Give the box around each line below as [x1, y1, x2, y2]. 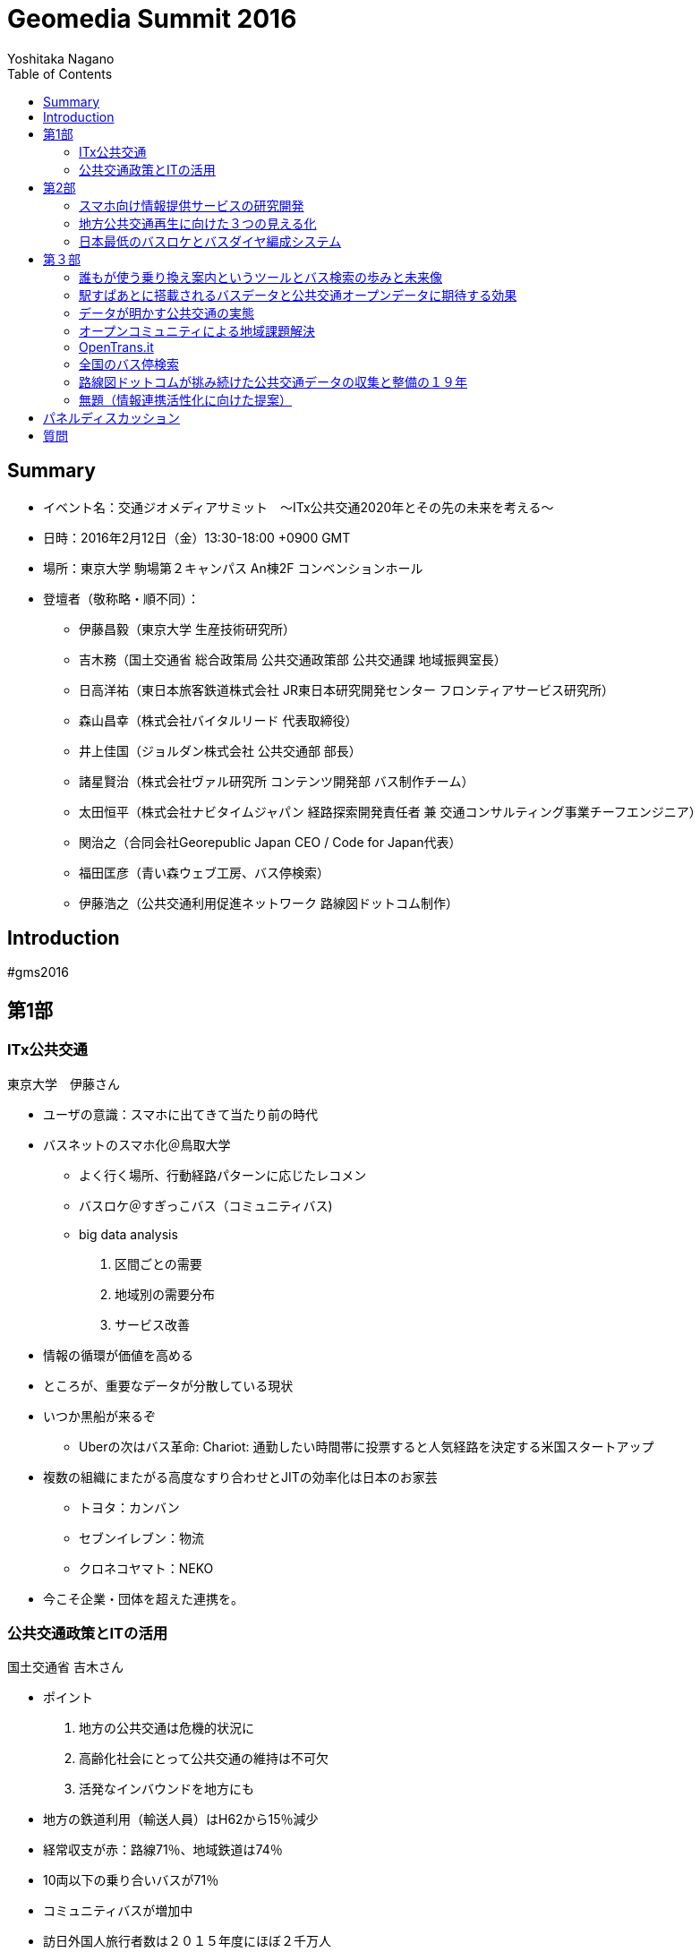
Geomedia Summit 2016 [7, 4, 297, 34]
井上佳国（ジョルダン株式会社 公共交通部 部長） [79, 742, 362, 758]
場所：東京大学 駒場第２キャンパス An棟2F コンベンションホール [43, 560, 423, 576]
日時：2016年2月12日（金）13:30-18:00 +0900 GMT [43, 529, 351, 545]
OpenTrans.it [79, 338, 154, 355]
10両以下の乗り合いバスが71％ [43, 1872, 219, 1888]
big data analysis [79, 1226, 178, 1242]
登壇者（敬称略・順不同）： [43, 590, 200, 606]
